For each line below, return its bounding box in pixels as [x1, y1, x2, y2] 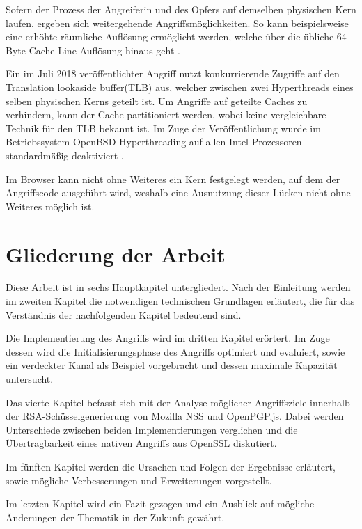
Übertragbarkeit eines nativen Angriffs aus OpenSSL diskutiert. [6, 436, 277, 450]
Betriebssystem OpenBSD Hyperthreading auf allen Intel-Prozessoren [6, 134, 302, 149]
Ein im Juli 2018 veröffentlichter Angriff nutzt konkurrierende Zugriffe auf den [6, 66, 340, 81]
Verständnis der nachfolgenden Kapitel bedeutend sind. [6, 307, 242, 322]
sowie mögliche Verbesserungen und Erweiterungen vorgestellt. [6, 473, 272, 487]
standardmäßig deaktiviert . [6, 148, 124, 162]
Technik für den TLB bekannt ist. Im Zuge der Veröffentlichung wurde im [6, 120, 321, 135]
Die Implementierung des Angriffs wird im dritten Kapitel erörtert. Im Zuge [6, 331, 330, 345]
